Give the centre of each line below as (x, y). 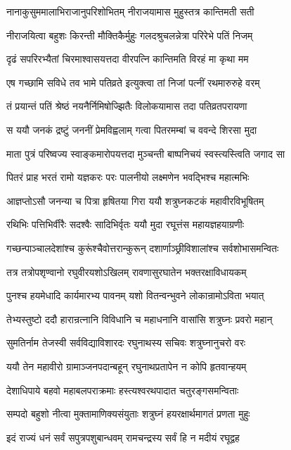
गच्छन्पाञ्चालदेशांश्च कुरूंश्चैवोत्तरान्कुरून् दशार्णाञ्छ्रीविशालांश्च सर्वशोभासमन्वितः (143, 248)
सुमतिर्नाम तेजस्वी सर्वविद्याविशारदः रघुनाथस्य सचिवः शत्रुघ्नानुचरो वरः (126, 343)
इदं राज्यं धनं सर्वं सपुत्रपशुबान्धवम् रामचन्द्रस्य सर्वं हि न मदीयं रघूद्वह (123, 437)
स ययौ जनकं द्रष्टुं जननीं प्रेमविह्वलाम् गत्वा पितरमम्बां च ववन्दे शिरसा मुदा (132, 129)
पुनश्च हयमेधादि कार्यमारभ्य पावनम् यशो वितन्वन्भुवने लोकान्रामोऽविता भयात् (135, 295)
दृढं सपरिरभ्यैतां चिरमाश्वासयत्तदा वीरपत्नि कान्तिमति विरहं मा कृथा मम (128, 59)
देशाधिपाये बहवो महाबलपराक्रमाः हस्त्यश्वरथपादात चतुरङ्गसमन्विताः (123, 390)
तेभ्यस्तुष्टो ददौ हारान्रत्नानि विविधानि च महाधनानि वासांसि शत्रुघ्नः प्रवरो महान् (140, 319)
